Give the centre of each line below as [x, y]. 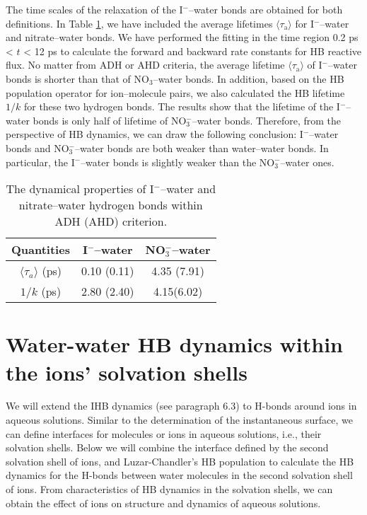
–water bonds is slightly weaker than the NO [178, 162]
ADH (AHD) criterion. [111, 221]
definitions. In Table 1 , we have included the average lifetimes [139, 23]
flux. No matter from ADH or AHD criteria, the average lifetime [145, 65]
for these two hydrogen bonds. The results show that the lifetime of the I [182, 106]
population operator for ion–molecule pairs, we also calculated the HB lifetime [175, 92]
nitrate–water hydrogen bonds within [111, 205]
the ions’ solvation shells [127, 372]
